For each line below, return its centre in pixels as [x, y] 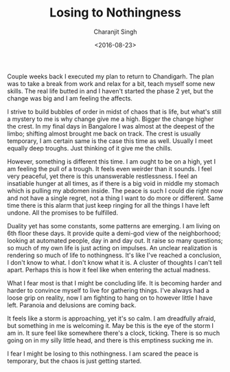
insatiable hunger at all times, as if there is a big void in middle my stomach [113, 183]
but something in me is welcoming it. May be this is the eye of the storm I [111, 325]
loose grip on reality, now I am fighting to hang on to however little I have [110, 298]
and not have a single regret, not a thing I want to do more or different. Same [115, 198]
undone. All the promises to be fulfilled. [63, 212]
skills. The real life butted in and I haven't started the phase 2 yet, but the [111, 91]
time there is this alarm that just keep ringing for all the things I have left [108, 205]
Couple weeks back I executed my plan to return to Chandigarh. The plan [111, 76]
